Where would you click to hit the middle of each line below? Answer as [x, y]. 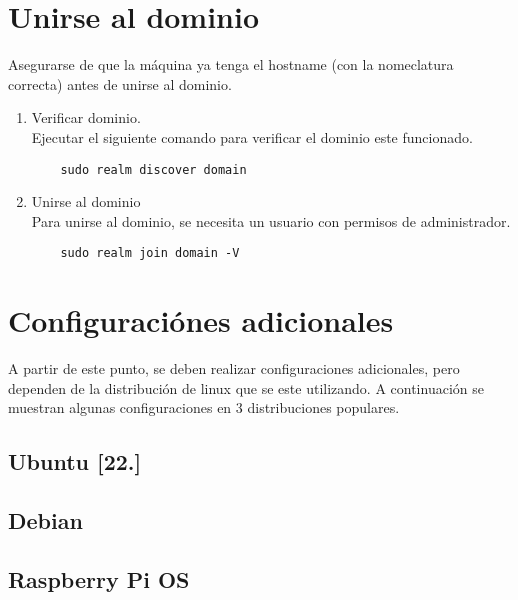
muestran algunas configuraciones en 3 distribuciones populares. [204, 407]
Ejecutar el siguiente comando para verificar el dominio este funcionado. [252, 136]
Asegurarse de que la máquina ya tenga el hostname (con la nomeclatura [231, 64]
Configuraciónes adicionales [201, 320]
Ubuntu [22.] [75, 461]
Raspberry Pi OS [99, 578]
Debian [45, 520]
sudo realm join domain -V [150, 253]
